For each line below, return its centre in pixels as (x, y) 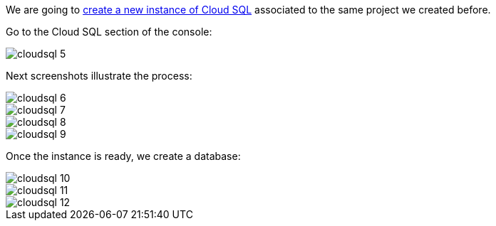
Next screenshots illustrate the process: (99, 76)
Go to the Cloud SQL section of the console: (109, 32)
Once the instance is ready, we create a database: (123, 156)
